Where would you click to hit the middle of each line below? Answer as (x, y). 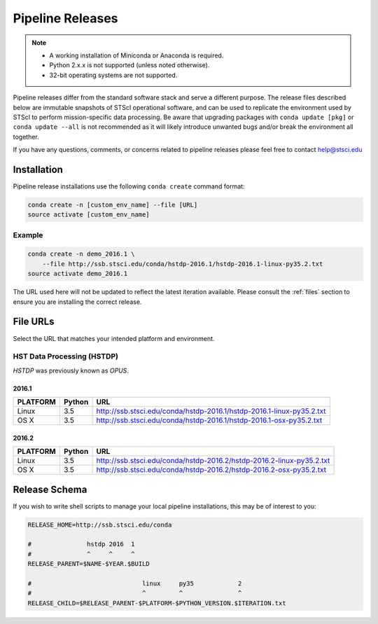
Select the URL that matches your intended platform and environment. (114, 338)
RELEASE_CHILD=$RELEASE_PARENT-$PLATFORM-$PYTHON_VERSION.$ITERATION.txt (157, 603)
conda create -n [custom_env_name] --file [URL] (113, 204)
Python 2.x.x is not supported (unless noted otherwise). (129, 65)
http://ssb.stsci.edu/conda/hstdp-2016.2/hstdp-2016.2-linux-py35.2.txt (213, 461)
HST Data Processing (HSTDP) (66, 356)
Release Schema (50, 489)
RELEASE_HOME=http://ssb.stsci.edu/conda (100, 525)
